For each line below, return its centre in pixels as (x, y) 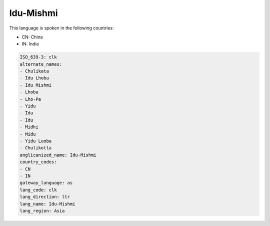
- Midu (28, 134)
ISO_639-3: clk (38, 57)
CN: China (32, 37)
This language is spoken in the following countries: (61, 28)
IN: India (30, 44)
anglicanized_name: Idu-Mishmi (58, 155)
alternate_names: (41, 64)
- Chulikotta (36, 148)
